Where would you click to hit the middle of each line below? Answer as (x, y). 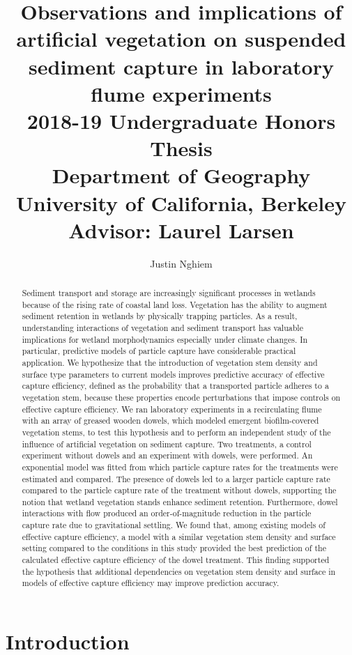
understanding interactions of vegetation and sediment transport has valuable (162, 327)
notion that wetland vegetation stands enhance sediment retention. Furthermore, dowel (180, 501)
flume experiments (181, 93)
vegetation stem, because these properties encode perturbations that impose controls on (181, 397)
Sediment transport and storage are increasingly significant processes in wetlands (169, 293)
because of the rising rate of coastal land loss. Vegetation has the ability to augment (175, 304)
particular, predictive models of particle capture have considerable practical (159, 351)
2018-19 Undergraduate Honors (181, 120)
